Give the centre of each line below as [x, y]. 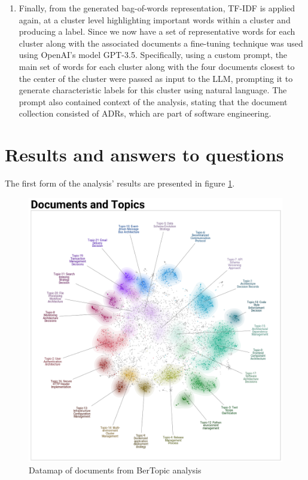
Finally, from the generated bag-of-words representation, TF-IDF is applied [157, 8]
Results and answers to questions [144, 155]
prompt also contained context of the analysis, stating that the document [153, 101]
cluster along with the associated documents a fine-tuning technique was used [161, 43]
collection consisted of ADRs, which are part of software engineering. [145, 113]
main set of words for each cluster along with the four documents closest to [157, 66]
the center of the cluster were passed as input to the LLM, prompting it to [156, 78]
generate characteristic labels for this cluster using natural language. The [153, 90]
